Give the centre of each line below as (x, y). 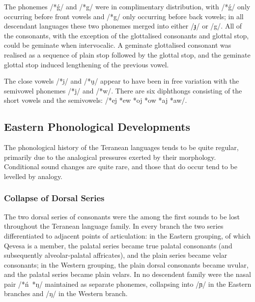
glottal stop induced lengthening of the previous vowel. (86, 64)
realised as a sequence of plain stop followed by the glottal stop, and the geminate (127, 54)
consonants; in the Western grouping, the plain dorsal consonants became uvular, (126, 264)
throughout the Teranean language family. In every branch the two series (114, 226)
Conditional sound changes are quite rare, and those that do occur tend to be (121, 166)
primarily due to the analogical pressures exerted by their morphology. (110, 157)
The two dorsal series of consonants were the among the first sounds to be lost (122, 216)
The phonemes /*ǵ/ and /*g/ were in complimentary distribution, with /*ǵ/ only (127, 6)
